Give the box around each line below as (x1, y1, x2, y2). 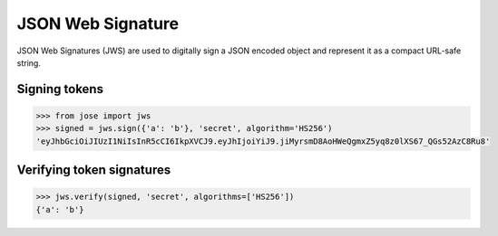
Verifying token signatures (16, 163, 171, 178)
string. (16, 57, 41, 68)
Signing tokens (16, 81, 104, 97)
